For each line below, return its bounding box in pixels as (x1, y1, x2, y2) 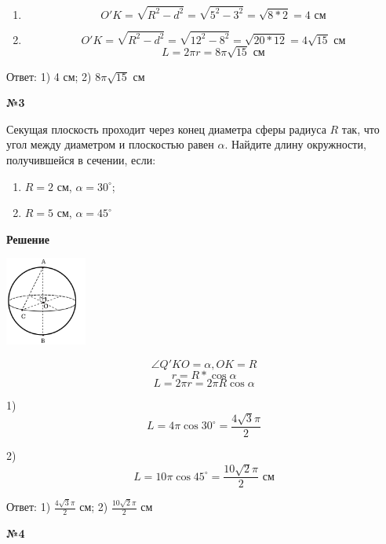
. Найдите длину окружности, (224, 136, 366, 153)
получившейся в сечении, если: (6, 152, 156, 168)
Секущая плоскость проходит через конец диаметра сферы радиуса (6, 120, 326, 137)
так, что (341, 120, 380, 137)
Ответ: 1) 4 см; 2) (6, 68, 92, 84)
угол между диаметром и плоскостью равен (6, 136, 214, 153)
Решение (6, 230, 49, 247)
